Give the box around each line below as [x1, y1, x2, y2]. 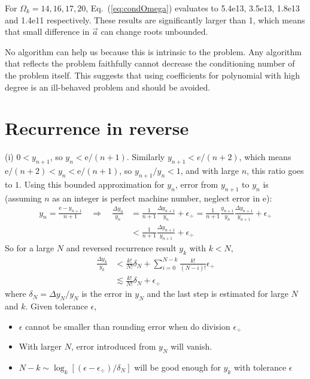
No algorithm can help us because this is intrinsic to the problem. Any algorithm [5, 45, 302, 58]
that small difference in [5, 25, 90, 38]
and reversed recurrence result [66, 242, 177, 254]
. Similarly [126, 151, 165, 163]
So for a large [5, 242, 54, 254]
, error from [175, 178, 218, 190]
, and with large [180, 164, 239, 177]
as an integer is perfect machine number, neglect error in [52, 191, 260, 204]
